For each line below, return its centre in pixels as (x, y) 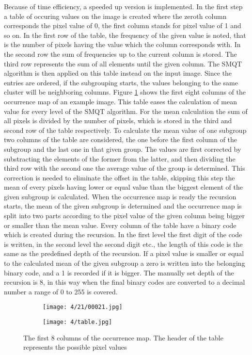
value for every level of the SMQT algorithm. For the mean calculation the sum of (126, 111)
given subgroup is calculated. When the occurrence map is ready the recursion (120, 196)
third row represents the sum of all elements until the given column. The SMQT (123, 63)
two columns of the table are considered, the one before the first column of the (121, 139)
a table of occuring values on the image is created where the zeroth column (115, 16)
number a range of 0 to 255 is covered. (61, 291)
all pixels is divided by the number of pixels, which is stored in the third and (118, 121)
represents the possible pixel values (75, 347)
